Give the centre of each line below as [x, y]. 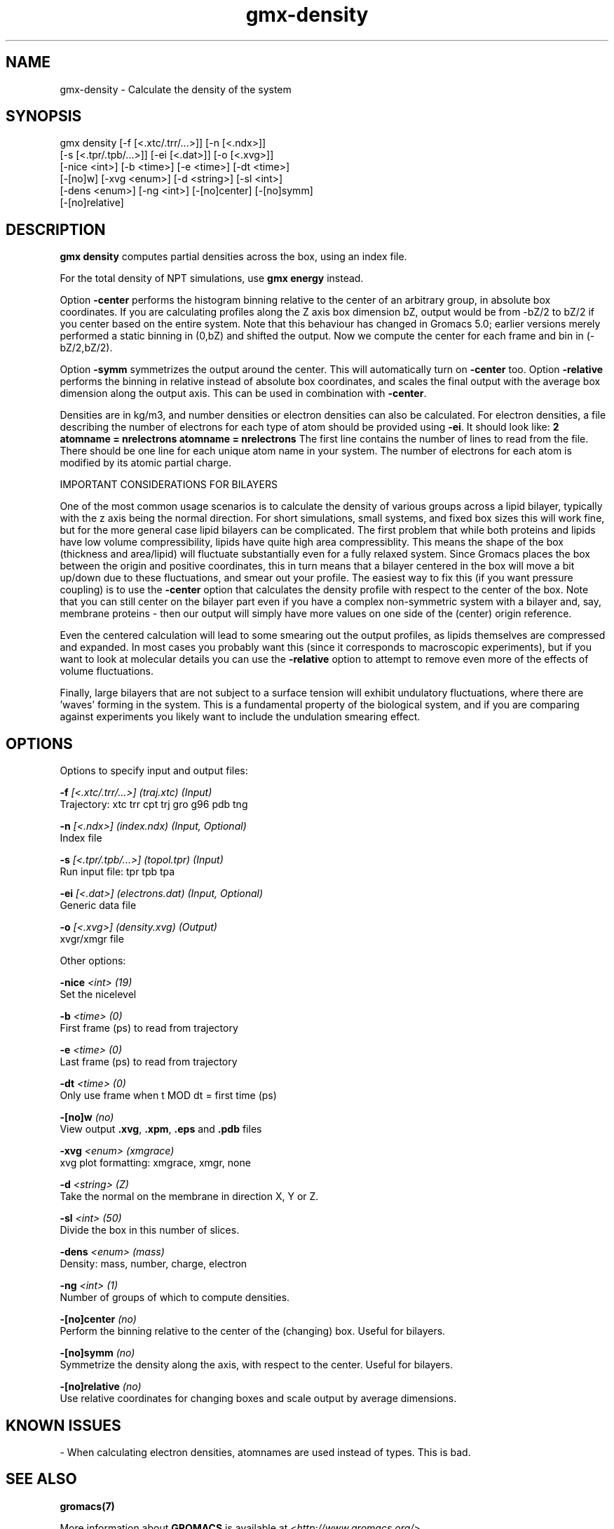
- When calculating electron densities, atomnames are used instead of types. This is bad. [265, 1452]
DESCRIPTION [56, 229]
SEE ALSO [41, 1479]
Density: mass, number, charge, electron [153, 1264]
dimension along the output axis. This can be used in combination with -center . [243, 393]
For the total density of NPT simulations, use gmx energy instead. [212, 278]
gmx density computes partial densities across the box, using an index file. [233, 257]
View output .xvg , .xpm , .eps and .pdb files [161, 1129]
